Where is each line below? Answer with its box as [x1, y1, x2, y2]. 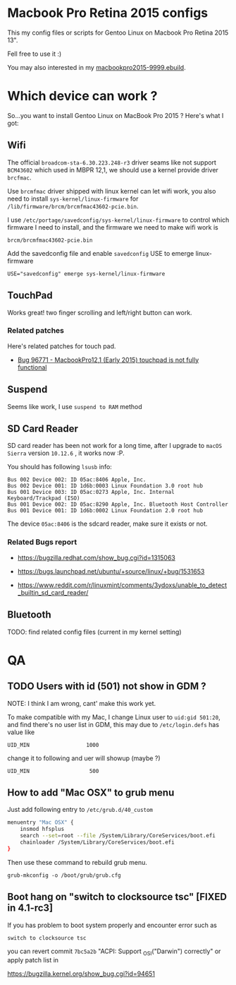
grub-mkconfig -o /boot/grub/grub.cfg [7, 871, 121, 879]
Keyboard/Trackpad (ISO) [7, 495, 80, 502]
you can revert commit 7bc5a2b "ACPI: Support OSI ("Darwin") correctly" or [7, 947, 221, 957]
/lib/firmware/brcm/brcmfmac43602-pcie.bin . [7, 201, 139, 210]
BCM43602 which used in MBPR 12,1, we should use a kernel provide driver [7, 165, 218, 174]
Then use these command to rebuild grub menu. [7, 858, 148, 866]
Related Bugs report [7, 537, 77, 547]
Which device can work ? [7, 88, 158, 104]
